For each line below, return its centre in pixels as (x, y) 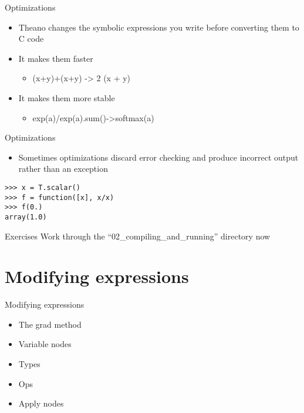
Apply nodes (41, 403)
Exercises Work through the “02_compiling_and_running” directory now (138, 236)
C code (31, 39)
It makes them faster (56, 58)
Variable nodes (45, 344)
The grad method (50, 324)
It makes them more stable (67, 97)
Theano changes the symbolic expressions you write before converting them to (159, 27)
